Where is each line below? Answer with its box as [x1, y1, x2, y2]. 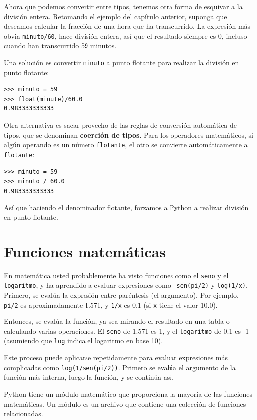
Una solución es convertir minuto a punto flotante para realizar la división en [4, 57, 239, 68]
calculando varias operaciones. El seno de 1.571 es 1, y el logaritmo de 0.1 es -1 [4, 325, 249, 336]
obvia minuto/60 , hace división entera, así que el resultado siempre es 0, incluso [4, 30, 247, 41]
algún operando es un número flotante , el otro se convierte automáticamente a [4, 139, 248, 150]
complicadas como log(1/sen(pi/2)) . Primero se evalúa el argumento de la [4, 362, 236, 372]
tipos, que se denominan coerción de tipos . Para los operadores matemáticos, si [4, 129, 253, 140]
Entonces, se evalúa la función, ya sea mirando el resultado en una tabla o [4, 316, 230, 326]
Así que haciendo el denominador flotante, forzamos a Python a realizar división [4, 202, 249, 212]
